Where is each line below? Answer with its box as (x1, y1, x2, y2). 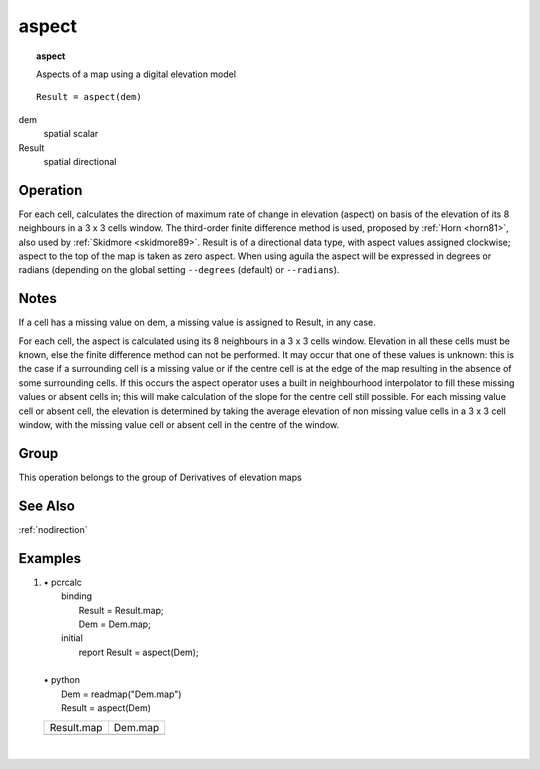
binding (61, 590, 93, 602)
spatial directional (43, 155, 117, 167)
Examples (18, 550, 82, 567)
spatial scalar (43, 128, 99, 140)
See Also (18, 497, 75, 514)
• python (43, 674, 80, 686)
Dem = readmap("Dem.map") (61, 688, 182, 700)
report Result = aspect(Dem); (78, 646, 199, 658)
